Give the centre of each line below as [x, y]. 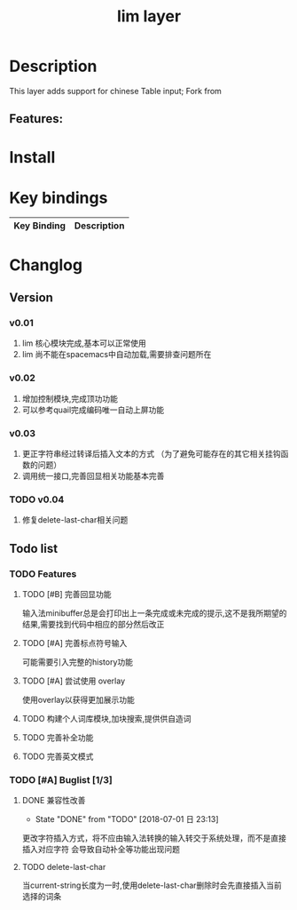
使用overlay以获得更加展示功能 [78, 699]
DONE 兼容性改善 [54, 801]
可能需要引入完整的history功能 [78, 662]
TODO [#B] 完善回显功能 [67, 594]
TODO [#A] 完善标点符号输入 [74, 643]
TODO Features [43, 573]
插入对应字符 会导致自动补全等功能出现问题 [101, 850]
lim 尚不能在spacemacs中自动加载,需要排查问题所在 [117, 355]
